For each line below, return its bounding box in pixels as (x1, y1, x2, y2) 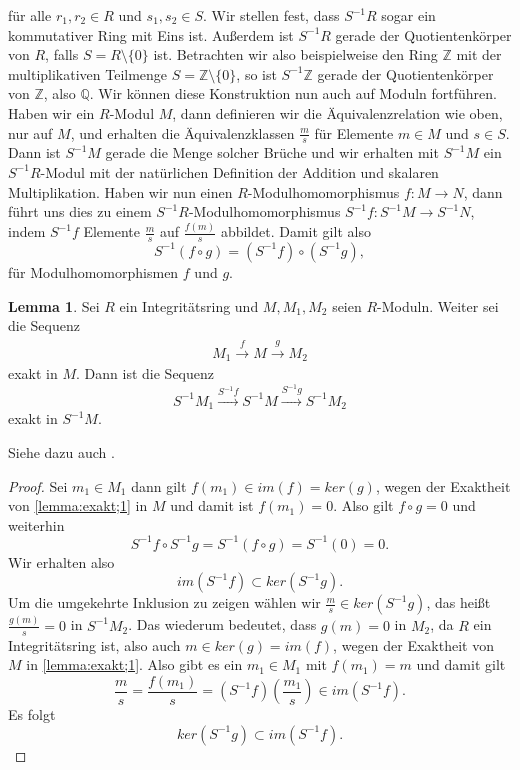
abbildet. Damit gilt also (220, 221, 371, 242)
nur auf (8, 122, 53, 143)
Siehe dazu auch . (8, 441, 115, 462)
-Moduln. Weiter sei (377, 295, 499, 316)
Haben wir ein (8, 102, 95, 123)
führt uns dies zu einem (8, 201, 152, 222)
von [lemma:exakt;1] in (8, 495, 148, 516)
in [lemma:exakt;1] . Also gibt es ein (26, 654, 243, 675)
